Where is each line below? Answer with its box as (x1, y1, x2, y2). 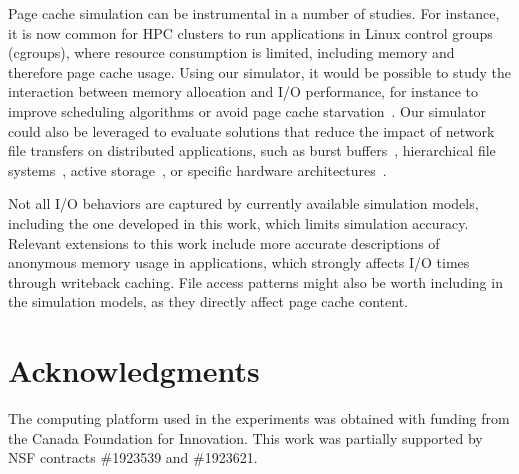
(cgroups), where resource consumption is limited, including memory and (8, 42, 455, 63)
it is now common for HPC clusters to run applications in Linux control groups (8, 22, 493, 43)
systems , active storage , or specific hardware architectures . (8, 159, 387, 180)
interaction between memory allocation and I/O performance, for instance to (8, 81, 479, 102)
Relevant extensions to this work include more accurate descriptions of (8, 232, 440, 253)
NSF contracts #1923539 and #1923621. (8, 447, 258, 468)
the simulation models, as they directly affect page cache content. (8, 291, 408, 312)
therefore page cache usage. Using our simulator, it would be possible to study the (8, 61, 512, 82)
